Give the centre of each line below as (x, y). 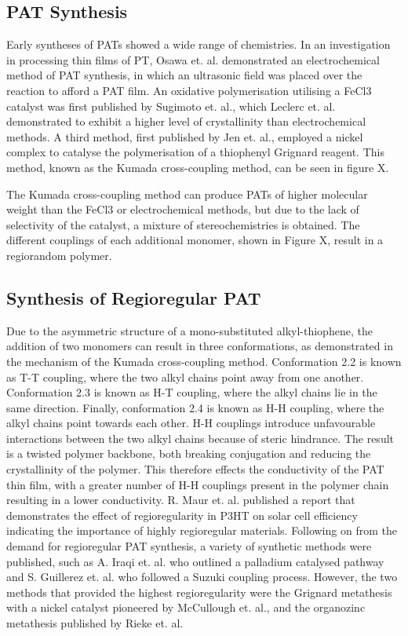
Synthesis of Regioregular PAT (134, 297)
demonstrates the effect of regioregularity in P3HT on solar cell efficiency (182, 515)
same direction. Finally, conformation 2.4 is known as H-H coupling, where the (195, 407)
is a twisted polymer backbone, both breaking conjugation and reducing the (189, 453)
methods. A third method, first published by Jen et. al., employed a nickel (185, 136)
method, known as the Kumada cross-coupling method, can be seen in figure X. (198, 167)
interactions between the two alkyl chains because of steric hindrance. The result (200, 438)
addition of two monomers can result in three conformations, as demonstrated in (200, 346)
